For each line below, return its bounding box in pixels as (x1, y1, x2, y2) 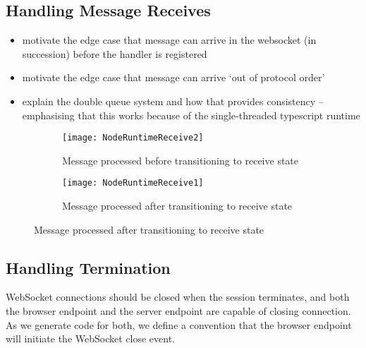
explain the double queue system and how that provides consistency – (22, 93, 324, 108)
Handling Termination (6, 256, 171, 278)
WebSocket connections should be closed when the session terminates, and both (6, 289, 350, 304)
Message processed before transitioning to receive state (62, 152, 299, 167)
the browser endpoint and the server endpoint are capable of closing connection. (6, 304, 351, 318)
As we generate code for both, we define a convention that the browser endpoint (6, 317, 352, 332)
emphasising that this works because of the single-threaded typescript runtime (22, 107, 360, 122)
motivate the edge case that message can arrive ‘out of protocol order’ (22, 70, 325, 85)
